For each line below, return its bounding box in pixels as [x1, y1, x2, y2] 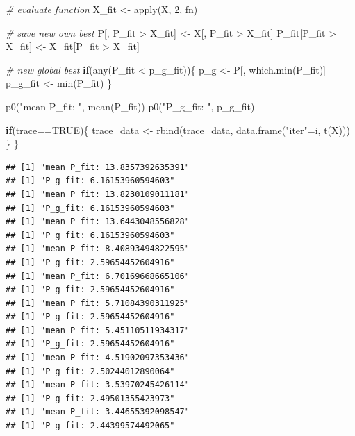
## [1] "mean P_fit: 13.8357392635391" [6, 162, 190, 172]
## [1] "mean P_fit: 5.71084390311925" [6, 298, 190, 308]
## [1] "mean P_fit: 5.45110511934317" [6, 325, 190, 335]
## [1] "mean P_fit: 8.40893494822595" [6, 244, 190, 254]
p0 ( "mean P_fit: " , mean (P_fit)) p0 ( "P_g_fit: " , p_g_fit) [6, 99, 255, 113]
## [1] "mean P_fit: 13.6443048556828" [6, 217, 190, 227]
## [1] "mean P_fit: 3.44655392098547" [6, 407, 190, 417]
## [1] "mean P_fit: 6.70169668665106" [6, 271, 190, 281]
